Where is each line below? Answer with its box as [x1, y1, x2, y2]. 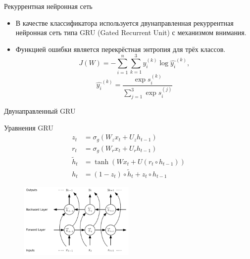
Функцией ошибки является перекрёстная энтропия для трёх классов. [15, 43, 226, 54]
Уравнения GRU [4, 122, 53, 132]
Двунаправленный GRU [4, 106, 76, 116]
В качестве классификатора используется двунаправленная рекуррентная [15, 17, 234, 28]
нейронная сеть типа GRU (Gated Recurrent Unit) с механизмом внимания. [15, 27, 247, 38]
